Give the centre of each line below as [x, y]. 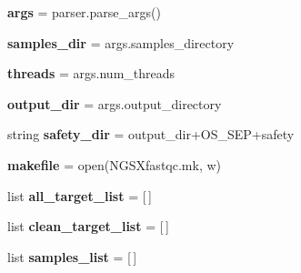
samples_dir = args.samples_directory [121, 42]
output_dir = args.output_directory [115, 103]
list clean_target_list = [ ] [88, 226]
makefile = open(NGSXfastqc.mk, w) [114, 164]
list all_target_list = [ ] [80, 195]
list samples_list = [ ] [72, 256]
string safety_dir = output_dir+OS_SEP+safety [151, 134]
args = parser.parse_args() [84, 12]
